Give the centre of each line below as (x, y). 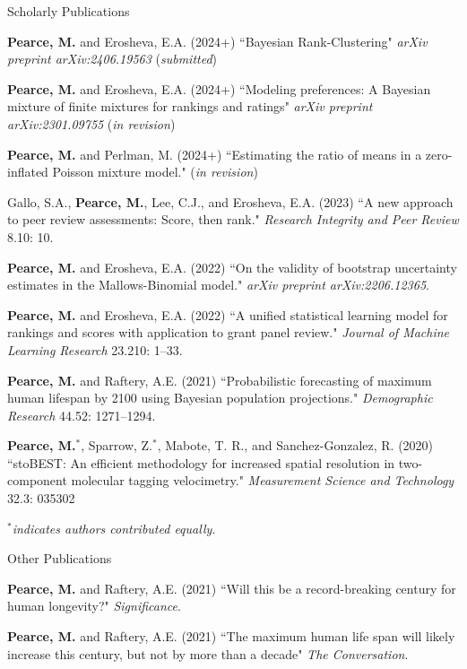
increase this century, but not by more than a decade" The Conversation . (208, 653)
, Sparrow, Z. (117, 445)
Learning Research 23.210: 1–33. (95, 349)
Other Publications (60, 558)
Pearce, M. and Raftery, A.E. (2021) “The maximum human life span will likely (231, 636)
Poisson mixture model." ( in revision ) (155, 172)
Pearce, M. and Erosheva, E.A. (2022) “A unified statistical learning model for (228, 314)
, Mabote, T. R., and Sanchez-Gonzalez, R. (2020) (295, 445)
